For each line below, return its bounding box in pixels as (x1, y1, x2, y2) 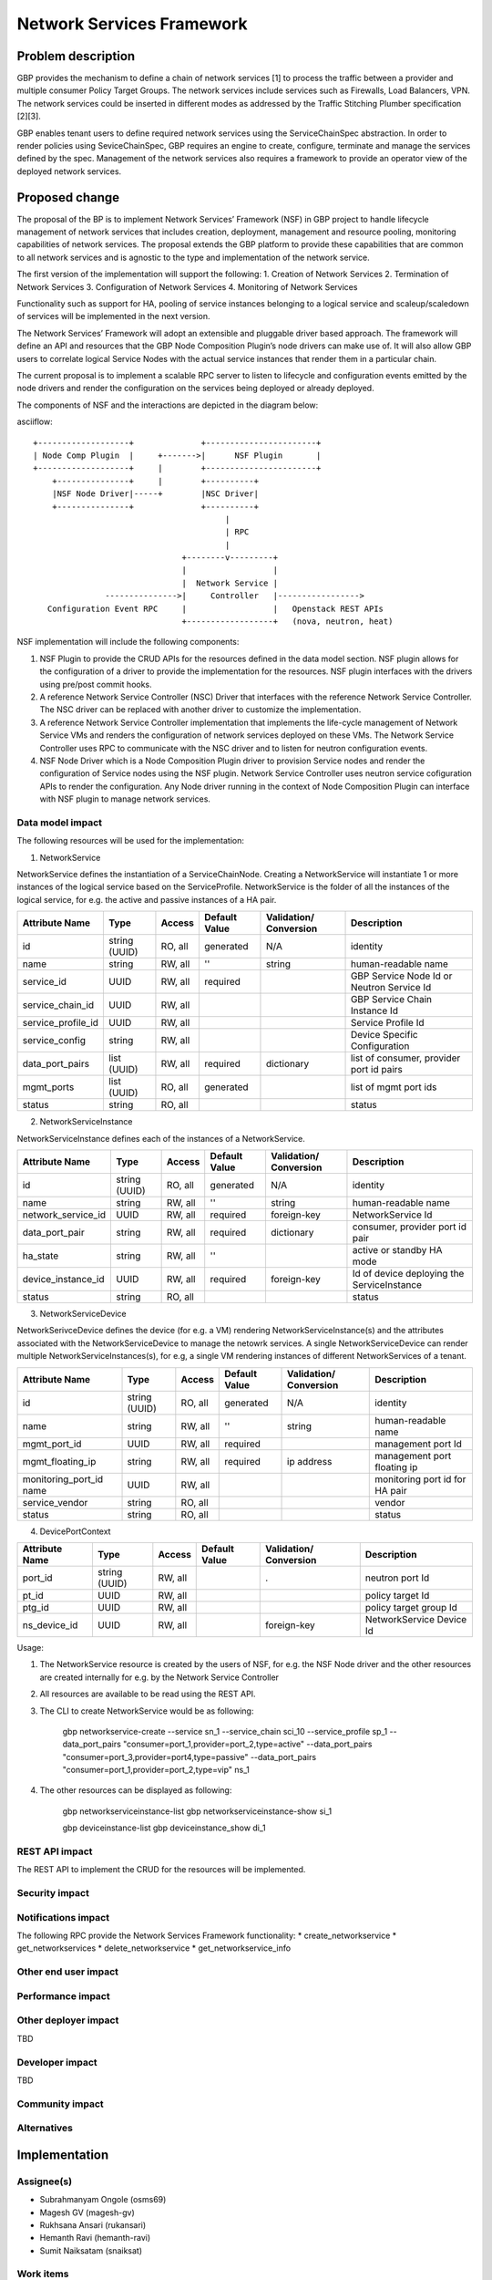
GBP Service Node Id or (350, 969, 453, 982)
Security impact (16, 1887, 90, 1900)
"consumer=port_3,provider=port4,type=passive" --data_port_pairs (62, 1751, 317, 1762)
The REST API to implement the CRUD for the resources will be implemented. (16, 1864, 306, 1875)
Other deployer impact (16, 2014, 119, 2026)
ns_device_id (22, 1619, 78, 1632)
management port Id (374, 1437, 462, 1450)
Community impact (16, 2098, 104, 2110)
